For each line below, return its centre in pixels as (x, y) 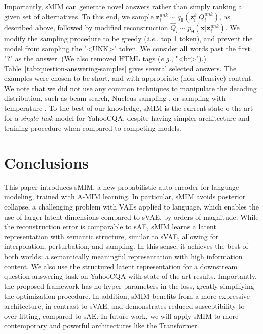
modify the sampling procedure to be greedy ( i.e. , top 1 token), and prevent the (128, 38)
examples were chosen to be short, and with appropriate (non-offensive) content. (129, 78)
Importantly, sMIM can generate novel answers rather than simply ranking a (123, 6)
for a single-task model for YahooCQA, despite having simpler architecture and (127, 118)
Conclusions (46, 162)
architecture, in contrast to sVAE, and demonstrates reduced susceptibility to (124, 306)
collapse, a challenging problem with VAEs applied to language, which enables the (131, 207)
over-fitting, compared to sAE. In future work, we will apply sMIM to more (121, 316)
